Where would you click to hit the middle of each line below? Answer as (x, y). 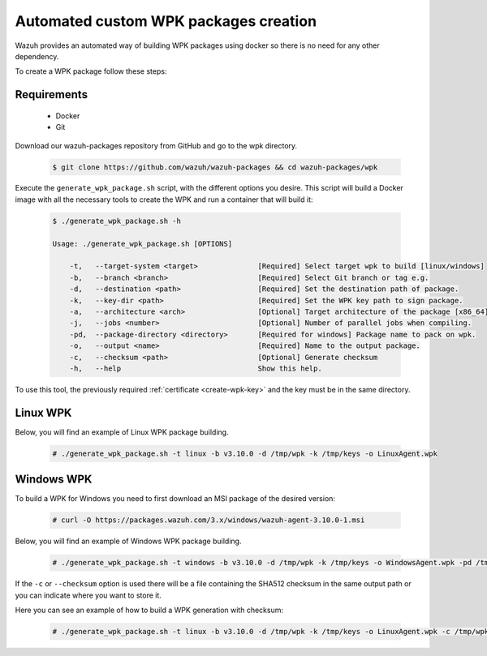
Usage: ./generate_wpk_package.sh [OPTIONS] (142, 244)
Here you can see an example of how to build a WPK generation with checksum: (149, 610)
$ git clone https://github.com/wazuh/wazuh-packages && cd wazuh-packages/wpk (215, 167)
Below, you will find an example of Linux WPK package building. (122, 432)
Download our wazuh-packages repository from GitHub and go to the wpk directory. (156, 145)
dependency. (37, 56)
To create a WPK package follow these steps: (91, 71)
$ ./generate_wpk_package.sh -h (117, 221)
